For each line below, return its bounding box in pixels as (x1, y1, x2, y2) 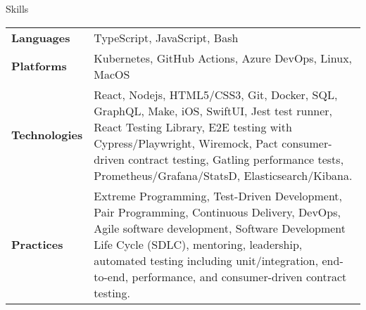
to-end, (94, 268, 129, 285)
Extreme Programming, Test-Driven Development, (94, 187, 343, 204)
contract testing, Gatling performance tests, (128, 150, 344, 167)
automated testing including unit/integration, (94, 252, 319, 269)
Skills (6, 1, 29, 15)
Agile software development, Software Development (94, 219, 346, 236)
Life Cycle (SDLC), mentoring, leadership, (94, 235, 303, 252)
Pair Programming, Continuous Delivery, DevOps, (94, 203, 341, 220)
